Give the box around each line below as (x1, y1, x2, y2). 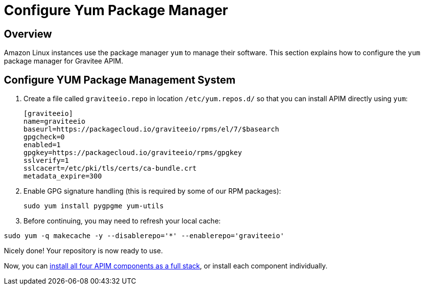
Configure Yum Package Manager (4, 2, 228, 19)
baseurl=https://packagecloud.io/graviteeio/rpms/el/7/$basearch (23, 125, 279, 133)
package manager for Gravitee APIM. (4, 57, 123, 66)
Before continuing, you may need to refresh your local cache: (23, 217, 221, 225)
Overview (4, 27, 52, 40)
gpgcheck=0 (23, 133, 65, 141)
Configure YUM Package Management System (4, 73, 236, 86)
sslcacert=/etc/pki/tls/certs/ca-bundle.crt (23, 164, 197, 173)
